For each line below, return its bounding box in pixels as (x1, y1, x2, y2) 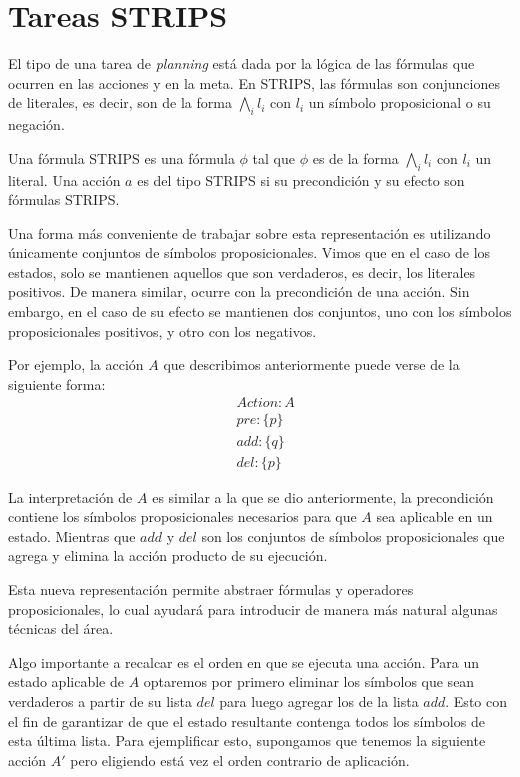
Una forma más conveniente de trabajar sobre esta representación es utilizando (8, 222, 491, 243)
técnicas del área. (8, 618, 114, 639)
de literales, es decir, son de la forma (8, 92, 232, 113)
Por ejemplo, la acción (8, 354, 144, 375)
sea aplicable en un (376, 506, 493, 527)
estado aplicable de (8, 671, 124, 692)
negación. (8, 114, 65, 135)
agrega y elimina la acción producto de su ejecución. (8, 545, 328, 566)
